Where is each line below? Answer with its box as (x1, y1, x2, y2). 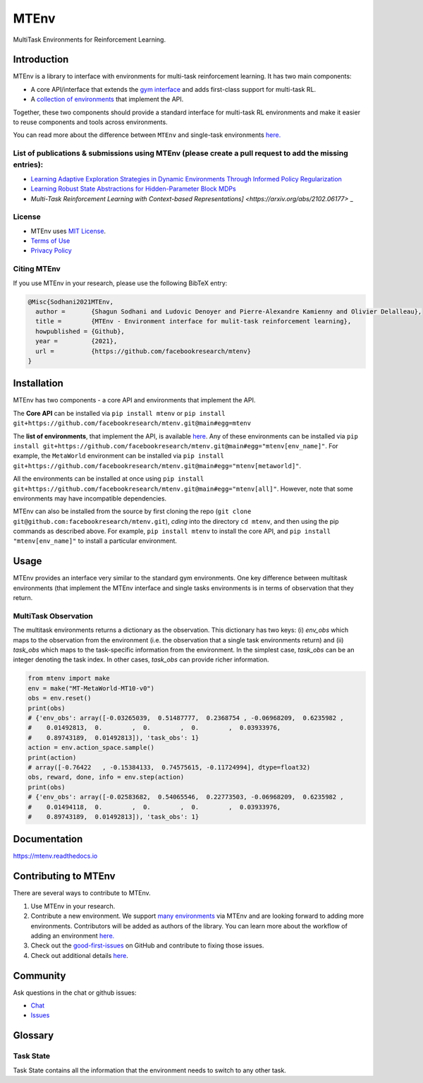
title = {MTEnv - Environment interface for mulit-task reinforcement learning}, (35, 318, 352, 325)
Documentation (13, 833, 83, 845)
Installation (13, 378, 63, 390)
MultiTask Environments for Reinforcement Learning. (13, 35, 166, 44)
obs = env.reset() (27, 694, 92, 702)
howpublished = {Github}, (35, 327, 125, 335)
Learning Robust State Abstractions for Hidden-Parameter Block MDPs (30, 184, 236, 193)
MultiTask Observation (13, 611, 93, 621)
